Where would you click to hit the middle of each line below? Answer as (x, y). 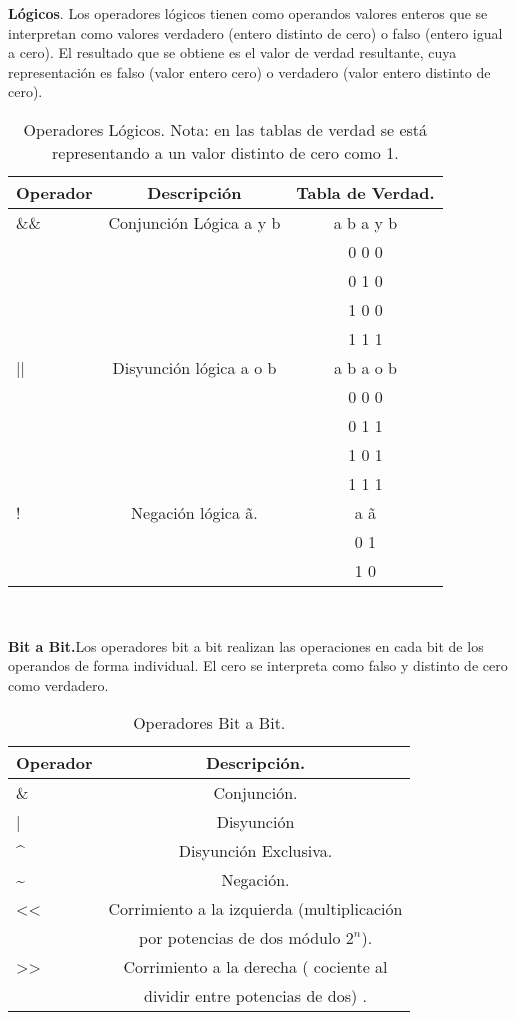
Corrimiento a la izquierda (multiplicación (255, 909)
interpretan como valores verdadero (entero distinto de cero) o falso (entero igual (255, 32)
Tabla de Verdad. (365, 192)
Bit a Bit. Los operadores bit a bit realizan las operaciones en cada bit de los (246, 645)
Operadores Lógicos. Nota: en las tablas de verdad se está (225, 129)
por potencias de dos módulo (239, 938)
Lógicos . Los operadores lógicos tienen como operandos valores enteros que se (248, 13)
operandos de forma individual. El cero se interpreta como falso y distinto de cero (258, 665)
